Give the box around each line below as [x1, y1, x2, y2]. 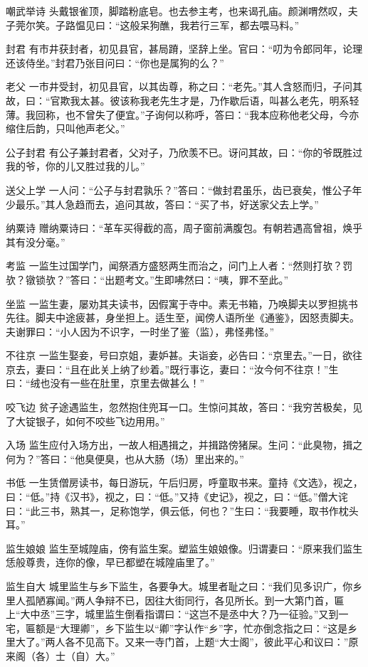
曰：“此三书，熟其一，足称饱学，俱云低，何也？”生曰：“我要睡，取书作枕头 [6, 503, 359, 518]
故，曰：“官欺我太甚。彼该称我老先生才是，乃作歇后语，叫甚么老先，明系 [6, 92, 349, 107]
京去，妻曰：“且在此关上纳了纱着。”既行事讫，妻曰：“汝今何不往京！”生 [6, 361, 339, 376]
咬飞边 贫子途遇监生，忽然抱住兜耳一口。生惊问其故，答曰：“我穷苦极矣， [6, 400, 353, 415]
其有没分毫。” [6, 234, 65, 249]
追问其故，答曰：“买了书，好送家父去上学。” [115, 196, 319, 211]
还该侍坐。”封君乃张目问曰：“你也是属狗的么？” [6, 55, 224, 70]
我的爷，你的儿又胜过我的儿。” [6, 159, 145, 174]
